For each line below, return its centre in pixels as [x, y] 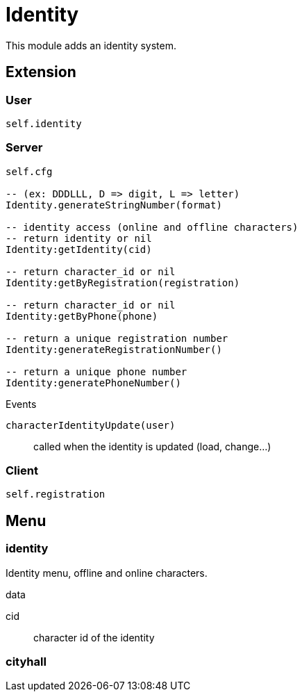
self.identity [44, 123]
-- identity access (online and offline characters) [152, 227]
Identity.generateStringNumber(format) [114, 205]
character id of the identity [94, 637]
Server [24, 148]
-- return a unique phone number [97, 371]
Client [22, 471]
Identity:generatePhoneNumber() [93, 383]
